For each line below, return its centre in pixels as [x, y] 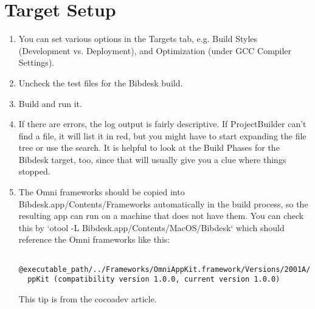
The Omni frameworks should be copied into [102, 192]
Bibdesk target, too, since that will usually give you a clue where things [152, 159]
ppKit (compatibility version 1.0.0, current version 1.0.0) [154, 279]
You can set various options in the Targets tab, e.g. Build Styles [138, 39]
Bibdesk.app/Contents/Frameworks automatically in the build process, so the [163, 203]
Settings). [36, 62]
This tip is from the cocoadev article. [88, 299]
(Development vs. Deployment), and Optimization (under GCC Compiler [155, 50]
